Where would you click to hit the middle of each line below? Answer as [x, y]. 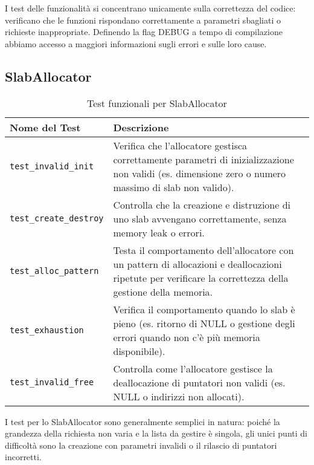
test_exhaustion [47, 330]
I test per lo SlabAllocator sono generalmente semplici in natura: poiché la [143, 421]
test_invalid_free [52, 382]
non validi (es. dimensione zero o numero [200, 173]
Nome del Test [45, 127]
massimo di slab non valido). [174, 187]
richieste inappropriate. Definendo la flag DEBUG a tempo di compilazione [144, 32]
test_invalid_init [52, 166]
